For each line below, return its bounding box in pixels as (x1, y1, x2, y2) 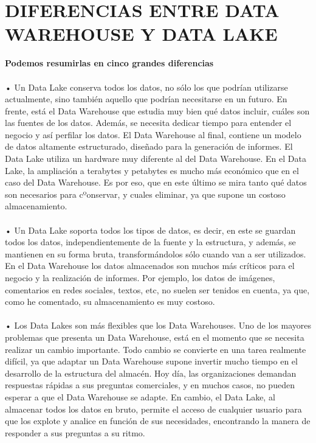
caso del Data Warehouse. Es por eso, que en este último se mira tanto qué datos (5, 176, 307, 189)
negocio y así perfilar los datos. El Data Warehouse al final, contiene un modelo (5, 128, 301, 141)
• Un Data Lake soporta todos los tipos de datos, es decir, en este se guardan (5, 223, 296, 236)
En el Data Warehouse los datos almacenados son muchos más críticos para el (5, 259, 295, 272)
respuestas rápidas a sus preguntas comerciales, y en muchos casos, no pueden (5, 378, 295, 391)
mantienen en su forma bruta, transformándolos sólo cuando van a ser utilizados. (5, 247, 306, 260)
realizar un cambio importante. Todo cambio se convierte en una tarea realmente (5, 343, 306, 355)
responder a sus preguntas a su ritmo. (5, 426, 145, 439)
